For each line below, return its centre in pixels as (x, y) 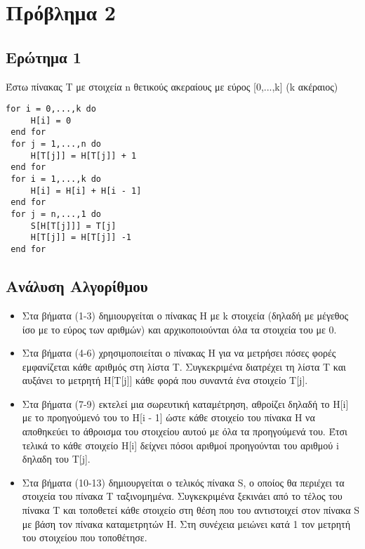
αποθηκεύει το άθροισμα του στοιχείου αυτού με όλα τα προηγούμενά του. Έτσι (185, 431)
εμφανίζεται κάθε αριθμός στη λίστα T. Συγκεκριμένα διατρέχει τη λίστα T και (184, 366)
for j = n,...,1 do (56, 214)
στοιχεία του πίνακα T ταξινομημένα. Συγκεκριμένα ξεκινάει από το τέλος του (182, 496)
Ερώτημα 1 (44, 57)
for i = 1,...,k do (56, 179)
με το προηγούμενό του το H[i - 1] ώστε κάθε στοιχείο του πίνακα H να (168, 417)
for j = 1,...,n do (56, 144)
